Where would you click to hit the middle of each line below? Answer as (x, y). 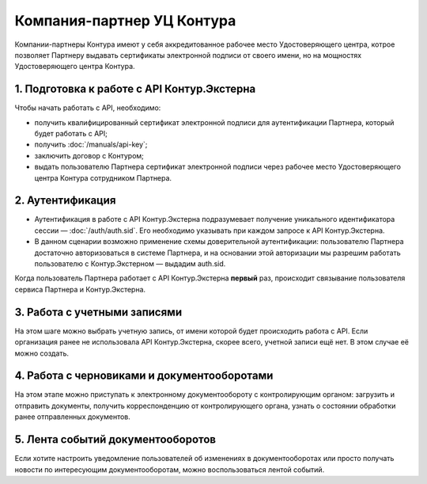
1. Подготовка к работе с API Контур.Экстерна (135, 89)
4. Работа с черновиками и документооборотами (144, 376)
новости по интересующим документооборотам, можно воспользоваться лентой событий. (170, 469)
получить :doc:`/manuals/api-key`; (91, 145)
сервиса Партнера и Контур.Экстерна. (80, 289)
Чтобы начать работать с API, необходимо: (88, 108)
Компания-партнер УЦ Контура (125, 21)
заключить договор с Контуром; (89, 155)
